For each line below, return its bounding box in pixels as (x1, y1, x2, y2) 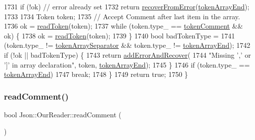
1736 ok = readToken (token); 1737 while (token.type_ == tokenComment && (4, 21, 243, 31)
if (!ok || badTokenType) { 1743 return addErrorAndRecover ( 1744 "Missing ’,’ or (4, 49, 251, 60)
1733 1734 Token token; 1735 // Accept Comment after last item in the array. (4, 11, 240, 21)
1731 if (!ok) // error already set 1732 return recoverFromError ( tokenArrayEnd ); (4, 1, 250, 11)
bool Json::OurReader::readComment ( (4, 109, 122, 119)
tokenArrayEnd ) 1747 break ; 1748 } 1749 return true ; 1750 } (4, 69, 188, 79)
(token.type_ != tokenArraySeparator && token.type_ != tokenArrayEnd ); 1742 (4, 40, 251, 50)
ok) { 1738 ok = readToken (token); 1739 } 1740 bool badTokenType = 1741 (4, 30, 235, 40)
